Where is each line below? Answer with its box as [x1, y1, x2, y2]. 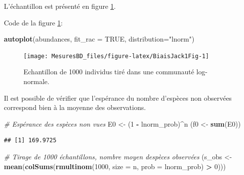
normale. [23, 76, 49, 87]
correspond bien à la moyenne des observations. [4, 102, 146, 112]
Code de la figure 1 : [4, 17, 63, 27]
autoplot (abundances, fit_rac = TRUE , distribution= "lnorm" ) [4, 34, 195, 44]
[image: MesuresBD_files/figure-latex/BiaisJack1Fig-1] [23, 52, 209, 60]
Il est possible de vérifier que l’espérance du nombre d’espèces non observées [4, 92, 232, 103]
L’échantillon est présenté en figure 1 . [4, 1, 116, 11]
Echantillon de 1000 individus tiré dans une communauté [23, 66, 194, 77]
